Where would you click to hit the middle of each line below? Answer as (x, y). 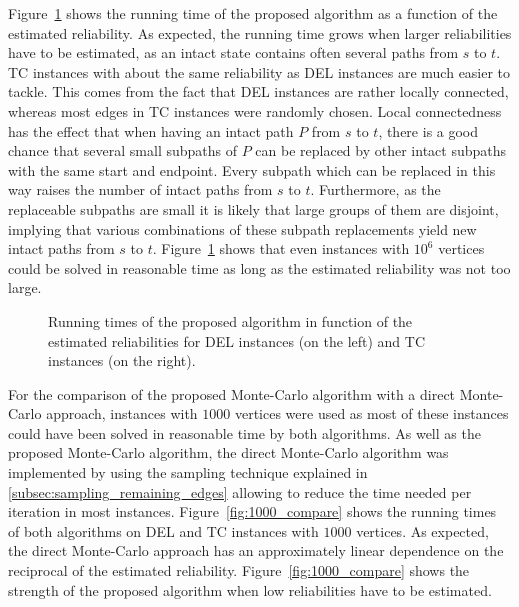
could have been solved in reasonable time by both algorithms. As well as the (244, 432)
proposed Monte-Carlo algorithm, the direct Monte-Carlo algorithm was (228, 452)
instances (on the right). (122, 360)
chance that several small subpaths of (122, 150)
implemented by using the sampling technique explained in (188, 472)
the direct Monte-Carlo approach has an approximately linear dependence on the (256, 550)
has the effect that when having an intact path (151, 130)
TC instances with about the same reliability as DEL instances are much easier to (259, 71)
